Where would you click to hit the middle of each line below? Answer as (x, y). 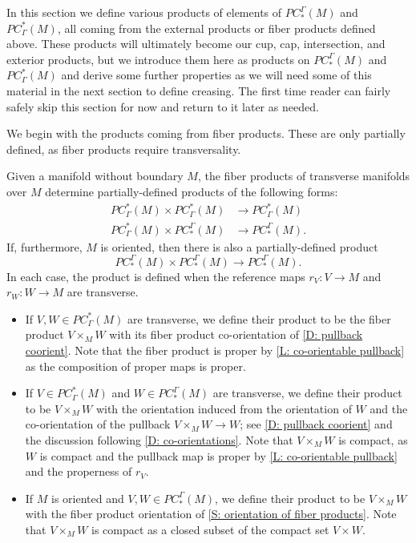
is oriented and (88, 498)
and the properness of (79, 471)
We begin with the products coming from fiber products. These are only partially (206, 133)
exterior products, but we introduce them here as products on (158, 59)
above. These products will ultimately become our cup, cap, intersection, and (196, 44)
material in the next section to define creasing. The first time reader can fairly (199, 90)
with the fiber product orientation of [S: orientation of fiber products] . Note (211, 514)
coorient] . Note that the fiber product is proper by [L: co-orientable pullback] (215, 350)
